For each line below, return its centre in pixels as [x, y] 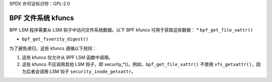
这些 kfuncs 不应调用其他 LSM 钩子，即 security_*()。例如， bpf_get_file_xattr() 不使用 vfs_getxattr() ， [139, 64]
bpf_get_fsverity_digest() [55, 39]
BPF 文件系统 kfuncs [42, 18]
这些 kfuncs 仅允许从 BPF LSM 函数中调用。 [67, 57]
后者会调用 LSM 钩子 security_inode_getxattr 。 [81, 71]
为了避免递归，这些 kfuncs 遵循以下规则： [53, 48]
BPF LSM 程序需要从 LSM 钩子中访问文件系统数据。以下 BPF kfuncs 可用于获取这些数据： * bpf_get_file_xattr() [131, 29]
